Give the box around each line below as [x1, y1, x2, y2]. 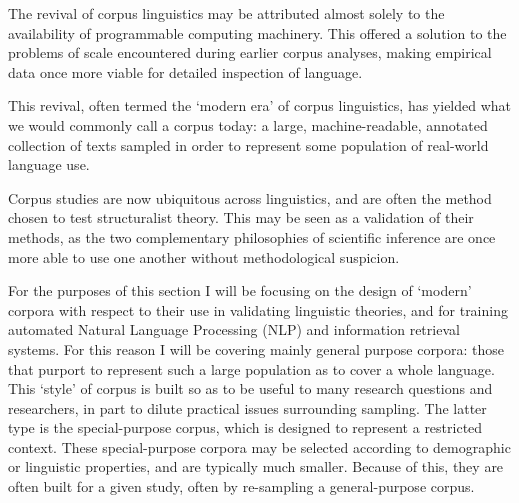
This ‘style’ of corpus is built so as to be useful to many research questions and [8, 378, 493, 399]
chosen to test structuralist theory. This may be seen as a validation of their [8, 207, 474, 228]
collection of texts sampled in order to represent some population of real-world [8, 134, 489, 155]
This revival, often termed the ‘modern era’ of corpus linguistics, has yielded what [8, 95, 512, 116]
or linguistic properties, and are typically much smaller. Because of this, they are [8, 456, 504, 477]
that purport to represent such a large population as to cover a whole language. [8, 358, 495, 379]
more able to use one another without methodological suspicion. [8, 246, 400, 267]
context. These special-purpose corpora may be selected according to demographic [8, 436, 511, 457]
